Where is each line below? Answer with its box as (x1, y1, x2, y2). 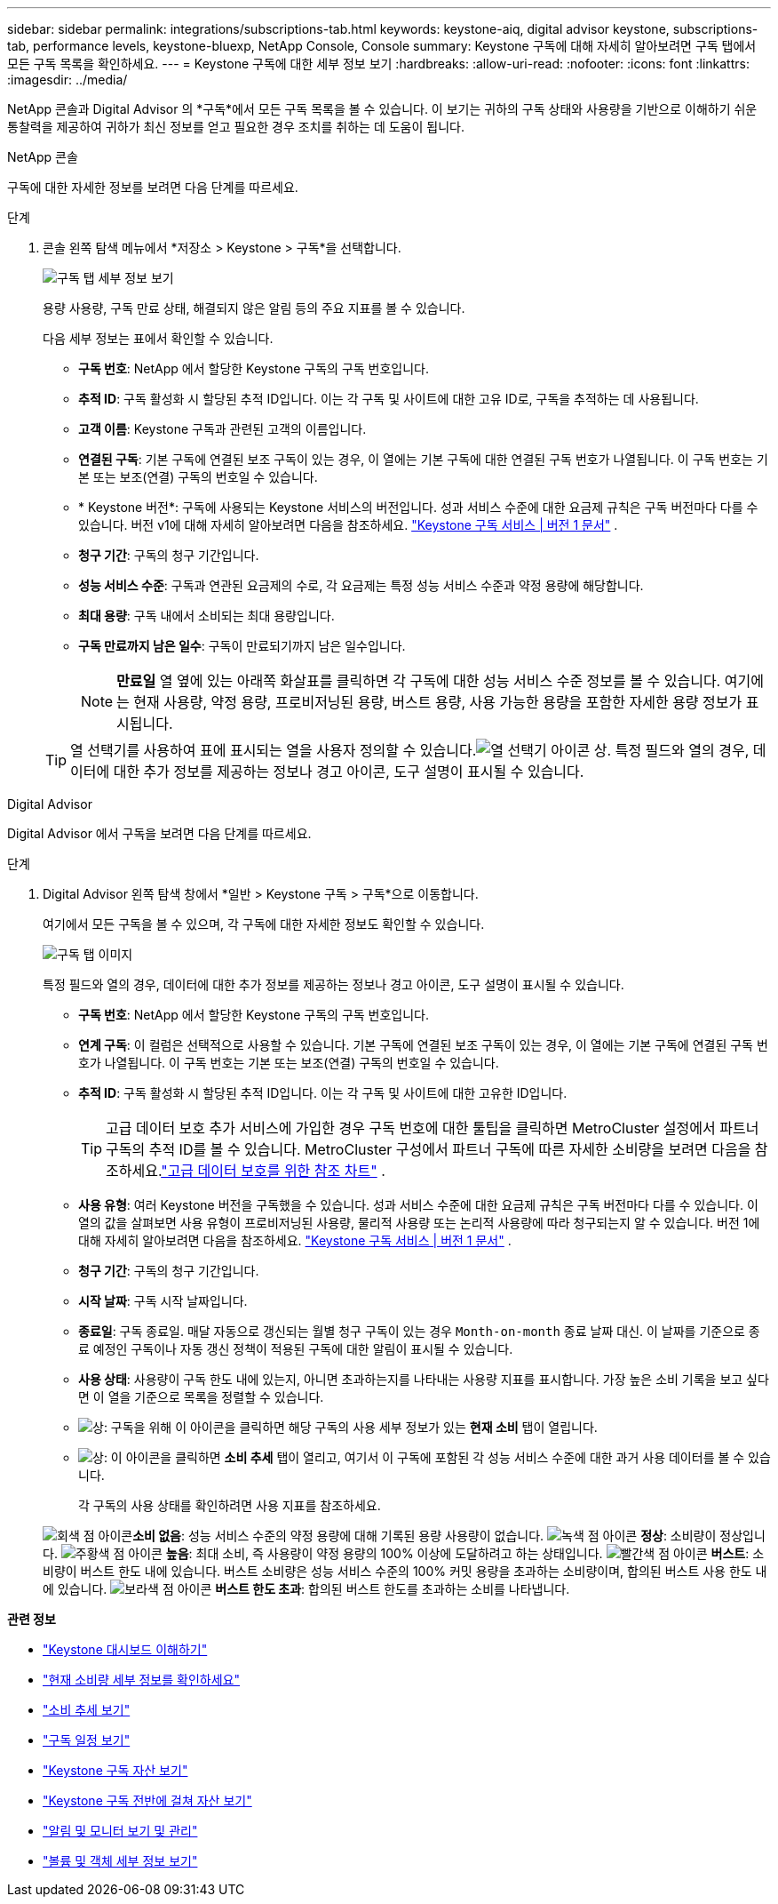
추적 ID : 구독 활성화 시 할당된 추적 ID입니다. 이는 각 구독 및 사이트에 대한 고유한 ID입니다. (78, 1085, 568, 1100)
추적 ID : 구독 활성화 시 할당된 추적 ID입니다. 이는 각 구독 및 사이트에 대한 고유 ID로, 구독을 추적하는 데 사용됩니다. (78, 391, 699, 406)
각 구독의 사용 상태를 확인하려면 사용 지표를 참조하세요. (78, 1498, 381, 1513)
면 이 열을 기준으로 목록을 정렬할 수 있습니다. (78, 1389, 324, 1404)
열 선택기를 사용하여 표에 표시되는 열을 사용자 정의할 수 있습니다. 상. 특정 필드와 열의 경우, (70, 741, 750, 759)
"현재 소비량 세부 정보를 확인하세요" (43, 1672, 240, 1687)
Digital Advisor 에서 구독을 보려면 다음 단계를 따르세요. (7, 826, 312, 841)
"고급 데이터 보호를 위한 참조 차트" (161, 1162, 377, 1180)
